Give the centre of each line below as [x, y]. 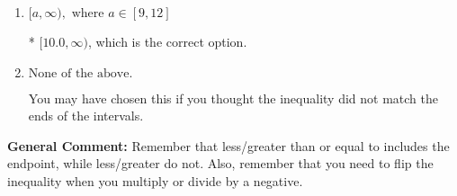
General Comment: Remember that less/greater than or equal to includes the [228, 145]
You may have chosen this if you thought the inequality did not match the [233, 98]
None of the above [79, 73]
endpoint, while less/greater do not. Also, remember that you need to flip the [220, 163]
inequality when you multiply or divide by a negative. [155, 180]
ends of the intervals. [86, 116]
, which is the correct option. [167, 41]
